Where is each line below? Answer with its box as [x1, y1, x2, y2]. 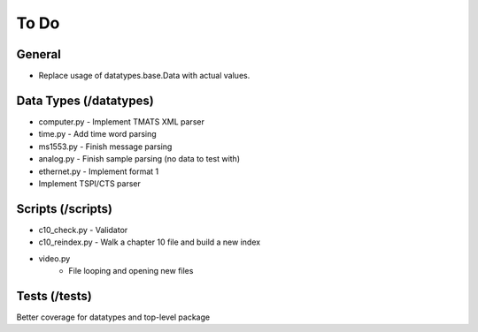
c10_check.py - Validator [38, 224, 128, 235]
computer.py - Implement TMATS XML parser [38, 116, 205, 127]
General [16, 47, 62, 62]
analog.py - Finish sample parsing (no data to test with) [38, 154, 241, 164]
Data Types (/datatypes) [16, 93, 154, 108]
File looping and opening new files [68, 266, 194, 275]
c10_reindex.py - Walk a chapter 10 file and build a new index [38, 237, 261, 247]
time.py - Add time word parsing [38, 129, 157, 140]
